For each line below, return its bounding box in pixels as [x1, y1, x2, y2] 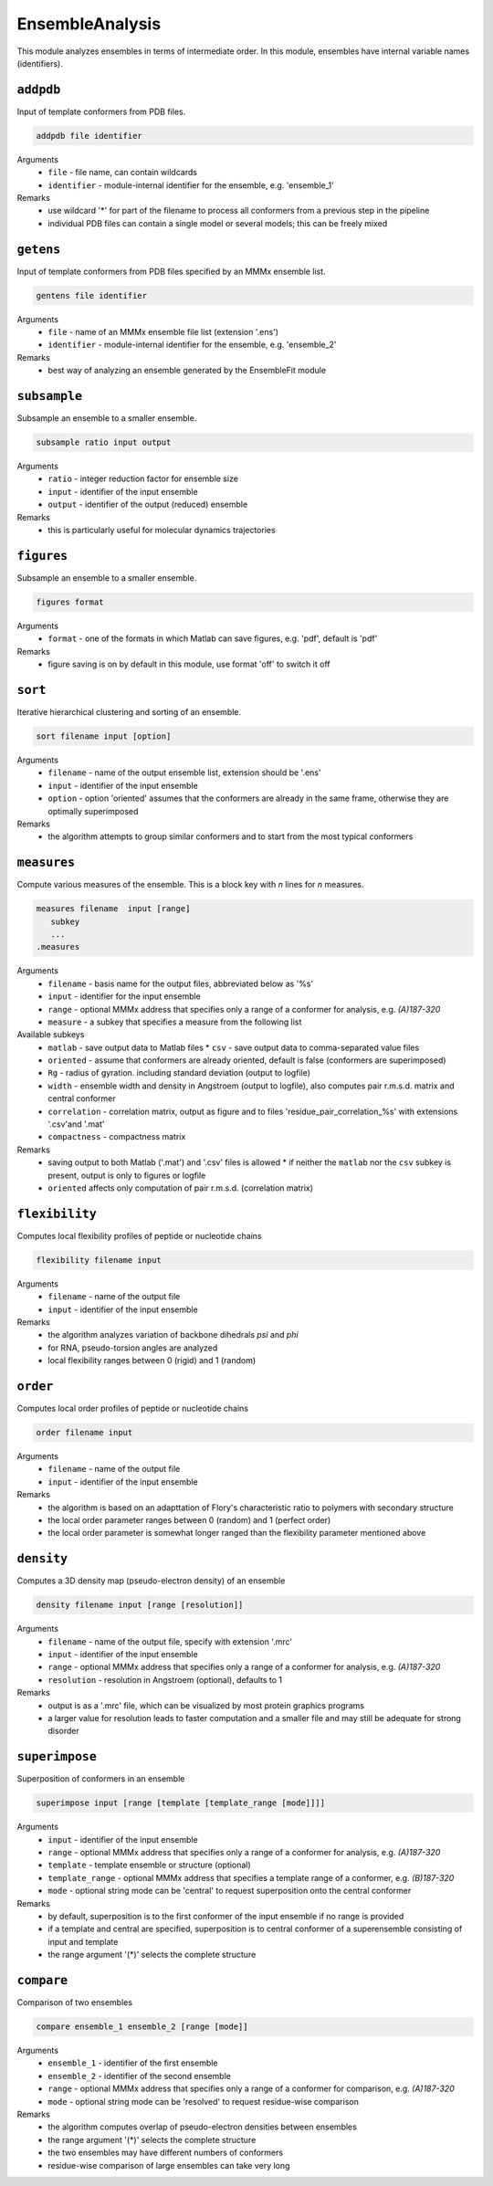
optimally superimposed [47, 805, 139, 816]
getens [16, 242, 61, 257]
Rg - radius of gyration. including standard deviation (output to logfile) [47, 1067, 310, 1078]
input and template [47, 1936, 119, 1947]
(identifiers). [16, 58, 64, 68]
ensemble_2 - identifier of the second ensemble [47, 2070, 232, 2081]
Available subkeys [16, 1029, 85, 1040]
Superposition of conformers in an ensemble [16, 1773, 185, 1784]
